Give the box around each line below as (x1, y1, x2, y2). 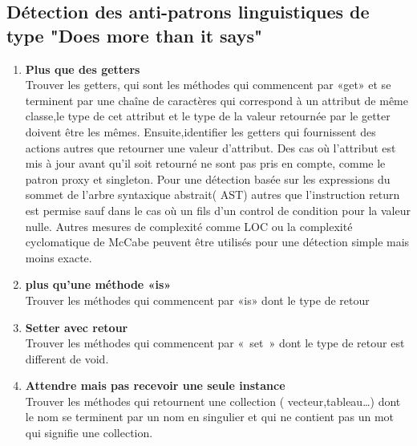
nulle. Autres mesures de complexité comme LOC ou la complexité (25, 217, 353, 234)
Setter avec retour (25, 318, 128, 335)
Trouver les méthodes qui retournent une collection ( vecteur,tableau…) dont (25, 392, 401, 409)
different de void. (25, 350, 109, 367)
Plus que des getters (25, 60, 140, 77)
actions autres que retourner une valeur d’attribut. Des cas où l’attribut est (25, 139, 396, 156)
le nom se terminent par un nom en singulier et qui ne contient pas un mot (25, 408, 395, 425)
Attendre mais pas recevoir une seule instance (25, 377, 285, 394)
